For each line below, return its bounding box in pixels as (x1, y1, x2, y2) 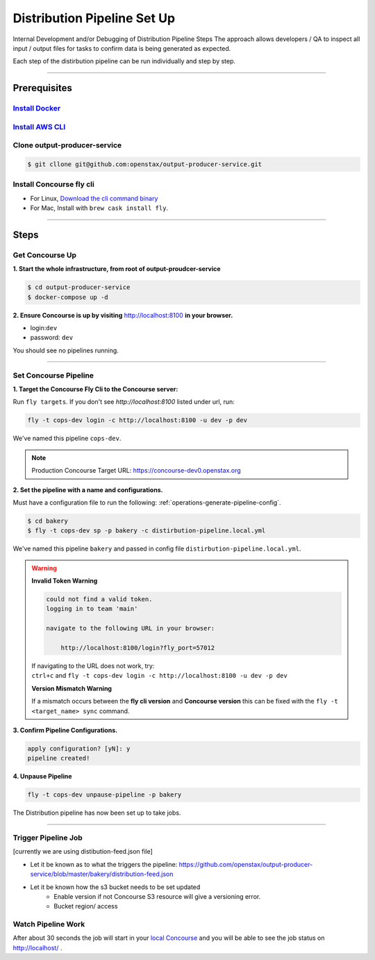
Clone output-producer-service (12, 140, 122, 150)
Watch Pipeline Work (12, 920, 85, 929)
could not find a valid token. (46, 595, 153, 603)
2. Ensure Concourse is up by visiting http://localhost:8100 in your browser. (12, 311, 233, 319)
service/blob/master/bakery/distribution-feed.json (30, 870, 174, 879)
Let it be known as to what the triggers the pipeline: (30, 860, 178, 868)
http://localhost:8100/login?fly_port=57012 (60, 644, 215, 651)
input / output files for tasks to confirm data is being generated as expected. (12, 44, 231, 52)
